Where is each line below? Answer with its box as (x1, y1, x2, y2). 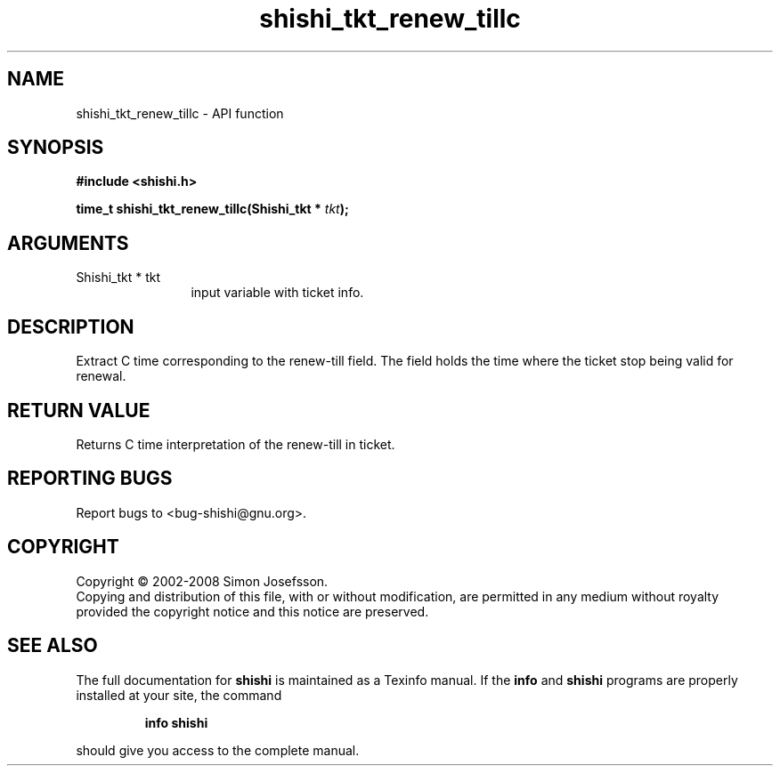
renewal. (76, 368, 126, 384)
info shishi (144, 714, 208, 730)
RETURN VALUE (7, 399, 150, 422)
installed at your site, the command (76, 687, 282, 703)
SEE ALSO (7, 634, 98, 657)
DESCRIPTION (7, 315, 134, 338)
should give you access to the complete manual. (76, 742, 360, 758)
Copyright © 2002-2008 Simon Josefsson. (76, 573, 329, 589)
